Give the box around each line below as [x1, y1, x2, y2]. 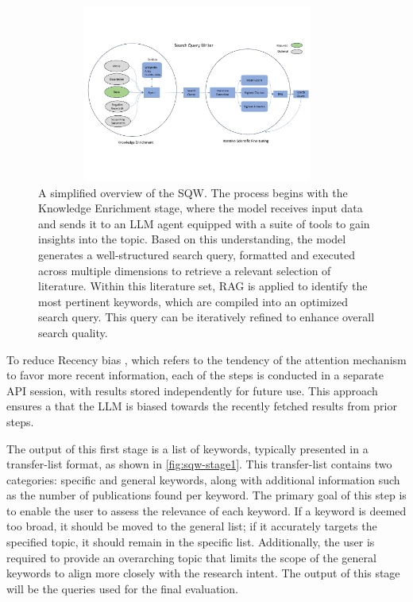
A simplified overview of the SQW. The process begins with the [38, 184, 348, 200]
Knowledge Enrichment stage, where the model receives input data [38, 200, 363, 216]
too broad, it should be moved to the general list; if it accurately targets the [6, 518, 377, 534]
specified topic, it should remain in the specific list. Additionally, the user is [6, 534, 375, 550]
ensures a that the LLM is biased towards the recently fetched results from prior [6, 398, 397, 414]
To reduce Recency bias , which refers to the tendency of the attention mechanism [6, 351, 407, 367]
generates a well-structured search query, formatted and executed [38, 246, 356, 262]
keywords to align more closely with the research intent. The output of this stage [6, 565, 400, 581]
